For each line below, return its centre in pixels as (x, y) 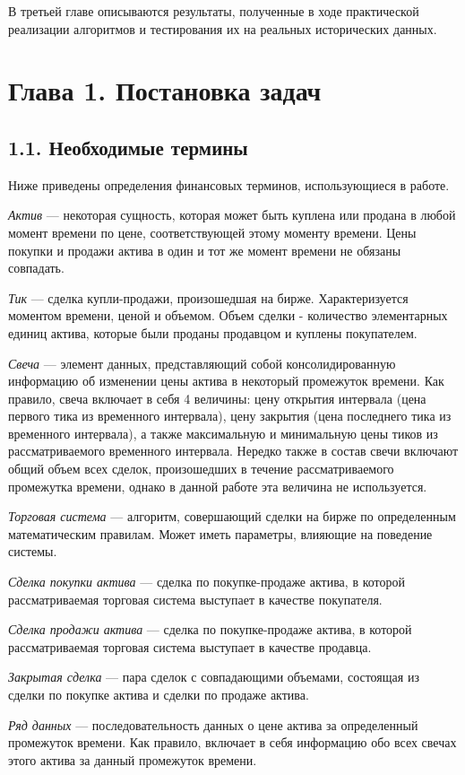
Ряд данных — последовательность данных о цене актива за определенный (213, 724)
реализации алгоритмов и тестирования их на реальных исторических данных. (223, 28)
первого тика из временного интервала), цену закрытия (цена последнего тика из (230, 416)
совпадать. (36, 268)
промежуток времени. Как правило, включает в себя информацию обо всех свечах (232, 742)
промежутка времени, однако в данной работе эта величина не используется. (218, 486)
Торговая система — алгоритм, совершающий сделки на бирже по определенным (232, 516)
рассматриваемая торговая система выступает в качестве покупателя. (195, 599)
